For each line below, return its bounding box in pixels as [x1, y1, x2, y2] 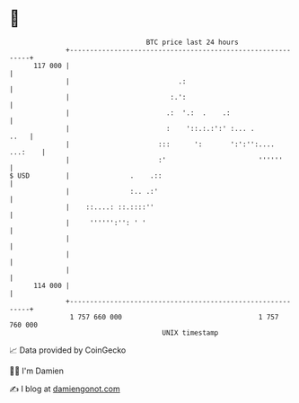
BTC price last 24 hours [145, 38, 240, 47]
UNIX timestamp [162, 328, 219, 337]
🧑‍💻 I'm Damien [9, 365, 65, 376]
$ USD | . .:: [9, 171, 163, 180]
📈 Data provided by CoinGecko [9, 345, 127, 355]
